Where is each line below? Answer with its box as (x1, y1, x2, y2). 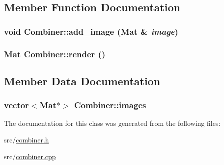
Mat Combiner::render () (4, 47, 106, 60)
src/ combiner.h (4, 135, 49, 145)
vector (4, 99, 29, 111)
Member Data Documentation (4, 73, 161, 88)
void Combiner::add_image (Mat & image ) (4, 25, 178, 37)
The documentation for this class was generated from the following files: (4, 118, 221, 128)
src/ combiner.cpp (4, 151, 56, 161)
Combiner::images (74, 99, 146, 111)
